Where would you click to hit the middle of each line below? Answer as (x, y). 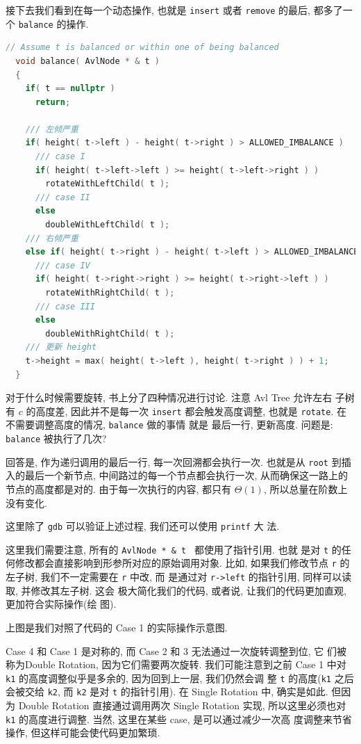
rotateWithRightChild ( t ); (110, 293)
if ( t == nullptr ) (70, 89)
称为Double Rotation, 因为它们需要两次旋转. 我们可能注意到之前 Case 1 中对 (176, 664)
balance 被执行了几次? (56, 438)
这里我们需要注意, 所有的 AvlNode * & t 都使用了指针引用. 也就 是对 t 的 (174, 549)
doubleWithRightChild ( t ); (110, 333)
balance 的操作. (53, 23)
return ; (53, 102)
